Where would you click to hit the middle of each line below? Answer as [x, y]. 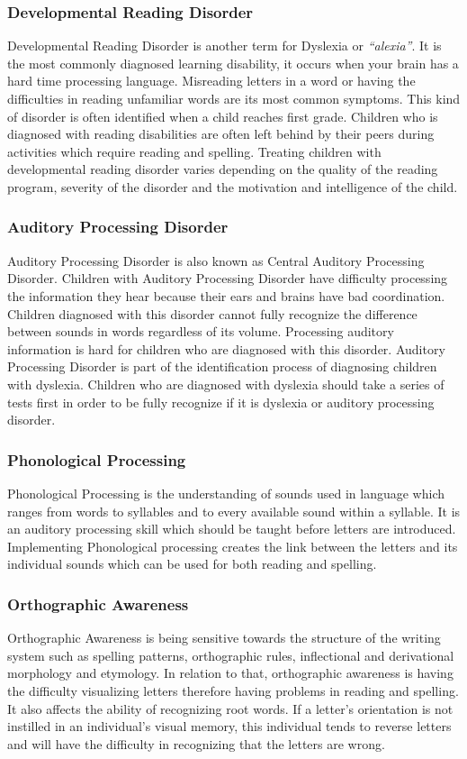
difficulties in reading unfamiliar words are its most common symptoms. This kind [234, 98]
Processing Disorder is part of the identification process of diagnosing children [222, 366]
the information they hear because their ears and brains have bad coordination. [226, 295]
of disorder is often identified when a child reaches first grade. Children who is [223, 116]
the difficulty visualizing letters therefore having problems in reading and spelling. [233, 690]
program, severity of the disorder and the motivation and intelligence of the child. [233, 186]
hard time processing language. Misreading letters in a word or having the [211, 81]
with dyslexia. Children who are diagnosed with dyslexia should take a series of [226, 384]
